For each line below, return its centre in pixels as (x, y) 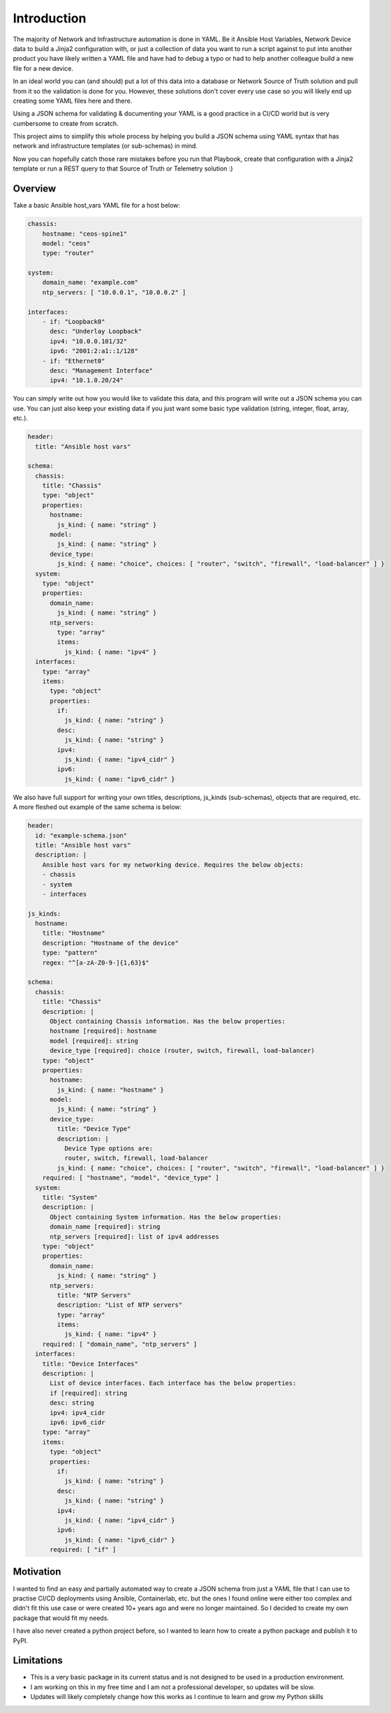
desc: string (72, 1403)
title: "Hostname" (74, 933)
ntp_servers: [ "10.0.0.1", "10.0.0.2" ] (114, 292)
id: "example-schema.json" (81, 835)
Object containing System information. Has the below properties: (166, 1217)
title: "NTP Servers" (94, 1295)
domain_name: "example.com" (90, 282)
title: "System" (70, 1197)
